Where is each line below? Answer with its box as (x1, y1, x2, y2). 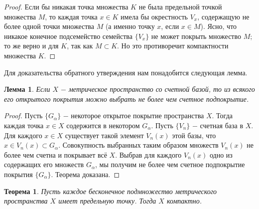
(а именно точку (105, 21, 155, 31)
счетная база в (200, 120, 244, 130)
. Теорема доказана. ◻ (51, 169, 120, 179)
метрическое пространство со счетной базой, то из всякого (68, 84, 255, 94)
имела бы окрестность (121, 11, 188, 21)
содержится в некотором (66, 120, 140, 130)
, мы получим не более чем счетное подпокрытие (95, 159, 245, 170)
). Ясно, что (200, 21, 237, 31)
